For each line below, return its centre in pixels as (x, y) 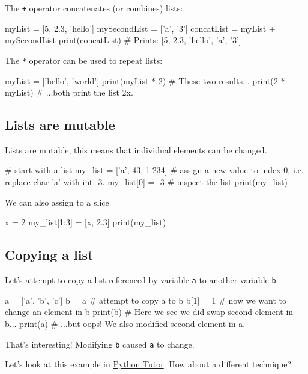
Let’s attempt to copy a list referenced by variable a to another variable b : (142, 280)
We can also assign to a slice (57, 202)
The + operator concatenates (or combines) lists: (94, 8)
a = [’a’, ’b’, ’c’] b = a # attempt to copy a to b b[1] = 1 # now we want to (146, 300)
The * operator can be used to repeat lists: (84, 60)
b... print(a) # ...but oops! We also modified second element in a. (125, 323)
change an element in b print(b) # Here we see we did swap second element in (149, 312)
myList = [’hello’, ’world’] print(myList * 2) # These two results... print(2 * (145, 80)
